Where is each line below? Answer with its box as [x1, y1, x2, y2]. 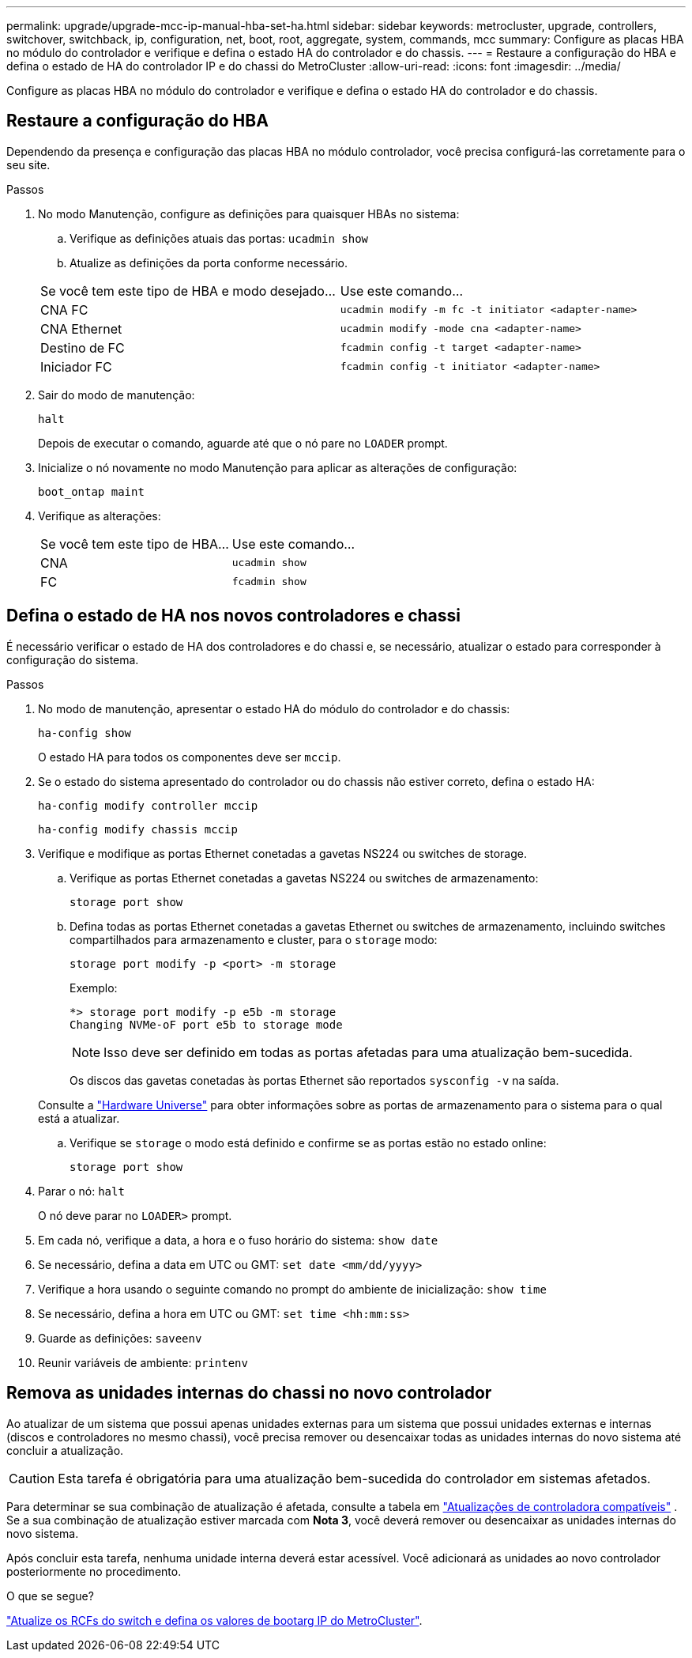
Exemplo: [70, 980, 118, 995]
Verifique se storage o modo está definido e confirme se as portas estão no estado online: [70, 1135, 547, 1150]
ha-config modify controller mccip [38, 799, 258, 812]
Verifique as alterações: [38, 508, 161, 523]
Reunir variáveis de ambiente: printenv [38, 1355, 248, 1369]
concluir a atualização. [6, 1443, 124, 1457]
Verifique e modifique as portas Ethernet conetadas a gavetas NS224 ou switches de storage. [38, 846, 528, 860]
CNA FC [40, 301, 88, 318]
